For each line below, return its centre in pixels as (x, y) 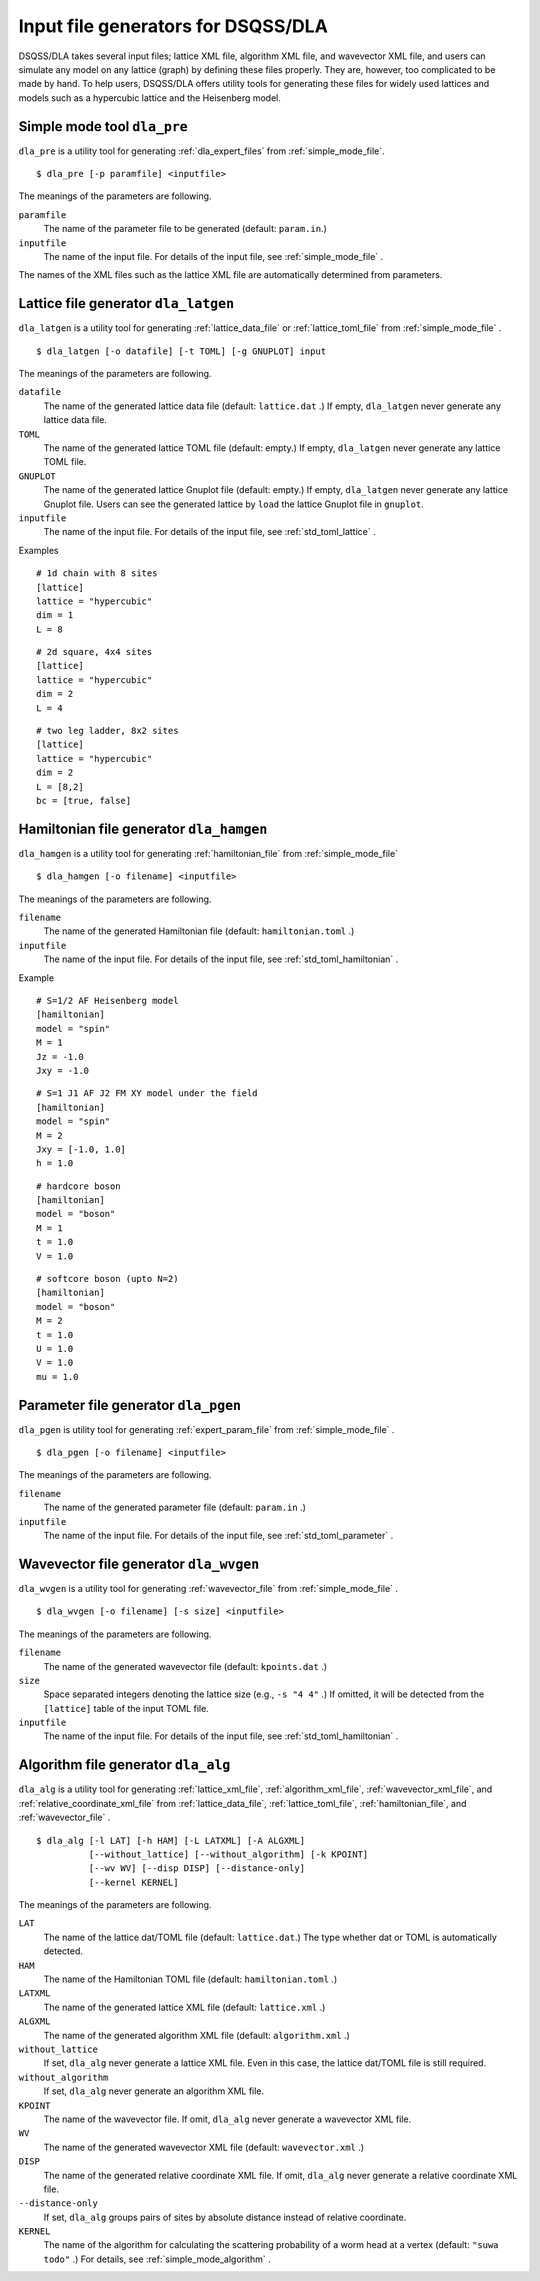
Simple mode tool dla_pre (103, 126)
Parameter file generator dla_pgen (130, 1405)
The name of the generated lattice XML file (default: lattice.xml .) (184, 2007)
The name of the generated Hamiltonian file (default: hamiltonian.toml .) (199, 931)
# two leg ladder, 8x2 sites (107, 731)
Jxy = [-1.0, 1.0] (81, 1149)
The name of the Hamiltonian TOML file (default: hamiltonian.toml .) (190, 1979)
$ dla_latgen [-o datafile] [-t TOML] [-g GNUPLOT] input (181, 351)
